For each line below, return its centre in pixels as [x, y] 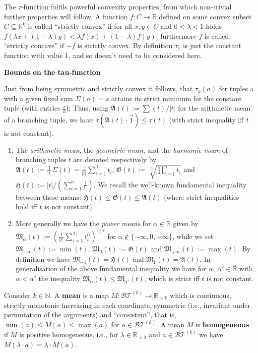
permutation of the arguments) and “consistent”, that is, [90, 315]
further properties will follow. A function [66, 16]
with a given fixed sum [38, 98]
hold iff [26, 206]
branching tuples [41, 159]
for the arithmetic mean [214, 108]
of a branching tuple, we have [49, 120]
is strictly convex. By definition [125, 45]
